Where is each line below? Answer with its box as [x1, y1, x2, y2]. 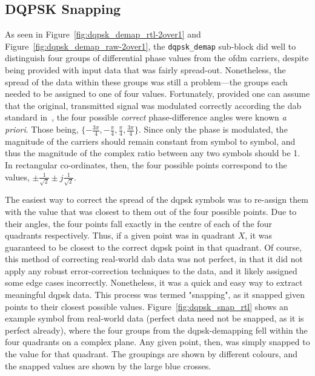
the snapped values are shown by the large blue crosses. [5, 359, 211, 372]
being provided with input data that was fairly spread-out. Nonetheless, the [5, 64, 286, 76]
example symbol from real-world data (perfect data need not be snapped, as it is [5, 312, 304, 325]
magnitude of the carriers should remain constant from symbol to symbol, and [5, 134, 296, 147]
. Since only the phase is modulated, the [138, 123, 288, 136]
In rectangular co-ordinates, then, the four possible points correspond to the [5, 159, 287, 171]
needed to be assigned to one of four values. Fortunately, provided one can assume [5, 87, 310, 100]
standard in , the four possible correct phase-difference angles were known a [5, 111, 287, 124]
